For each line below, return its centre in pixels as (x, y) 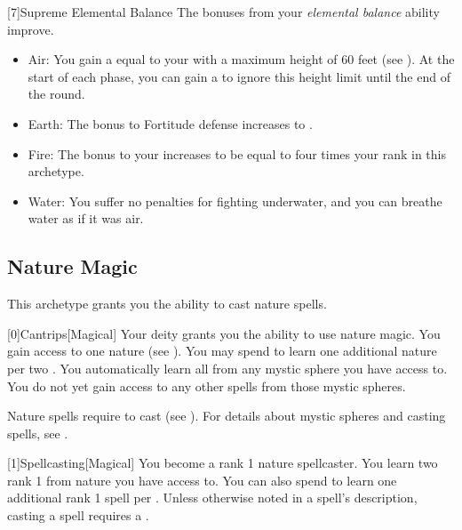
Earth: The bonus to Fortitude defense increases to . (170, 123)
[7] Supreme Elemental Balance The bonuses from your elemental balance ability (223, 12)
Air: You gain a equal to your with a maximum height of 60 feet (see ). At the (241, 59)
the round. (56, 94)
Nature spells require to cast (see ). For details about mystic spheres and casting (227, 416)
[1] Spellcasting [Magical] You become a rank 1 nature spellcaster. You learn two (223, 463)
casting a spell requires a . (78, 515)
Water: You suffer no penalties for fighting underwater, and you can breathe (235, 201)
